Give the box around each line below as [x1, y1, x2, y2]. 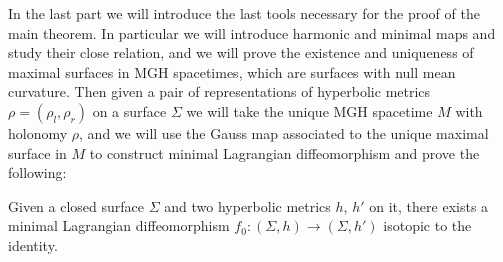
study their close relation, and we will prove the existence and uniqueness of [8, 42, 474, 63]
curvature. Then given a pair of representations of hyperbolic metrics [8, 81, 431, 102]
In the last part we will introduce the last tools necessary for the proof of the [8, 3, 480, 23]
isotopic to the [383, 215, 472, 236]
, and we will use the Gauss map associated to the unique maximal [79, 122, 489, 143]
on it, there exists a [369, 195, 489, 216]
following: [8, 162, 67, 183]
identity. [8, 234, 58, 255]
